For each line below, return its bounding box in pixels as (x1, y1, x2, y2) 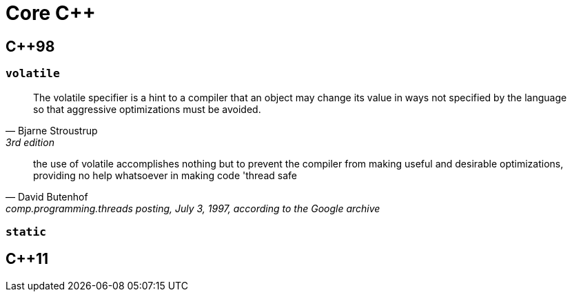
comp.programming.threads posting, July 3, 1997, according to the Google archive (6, 202, 380, 214)
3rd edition (6, 136, 54, 148)
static (6, 225, 47, 238)
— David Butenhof (6, 190, 88, 203)
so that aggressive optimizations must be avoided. (33, 103, 261, 115)
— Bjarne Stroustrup (6, 124, 98, 136)
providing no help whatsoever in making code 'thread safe (33, 169, 297, 181)
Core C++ (6, 1, 96, 25)
